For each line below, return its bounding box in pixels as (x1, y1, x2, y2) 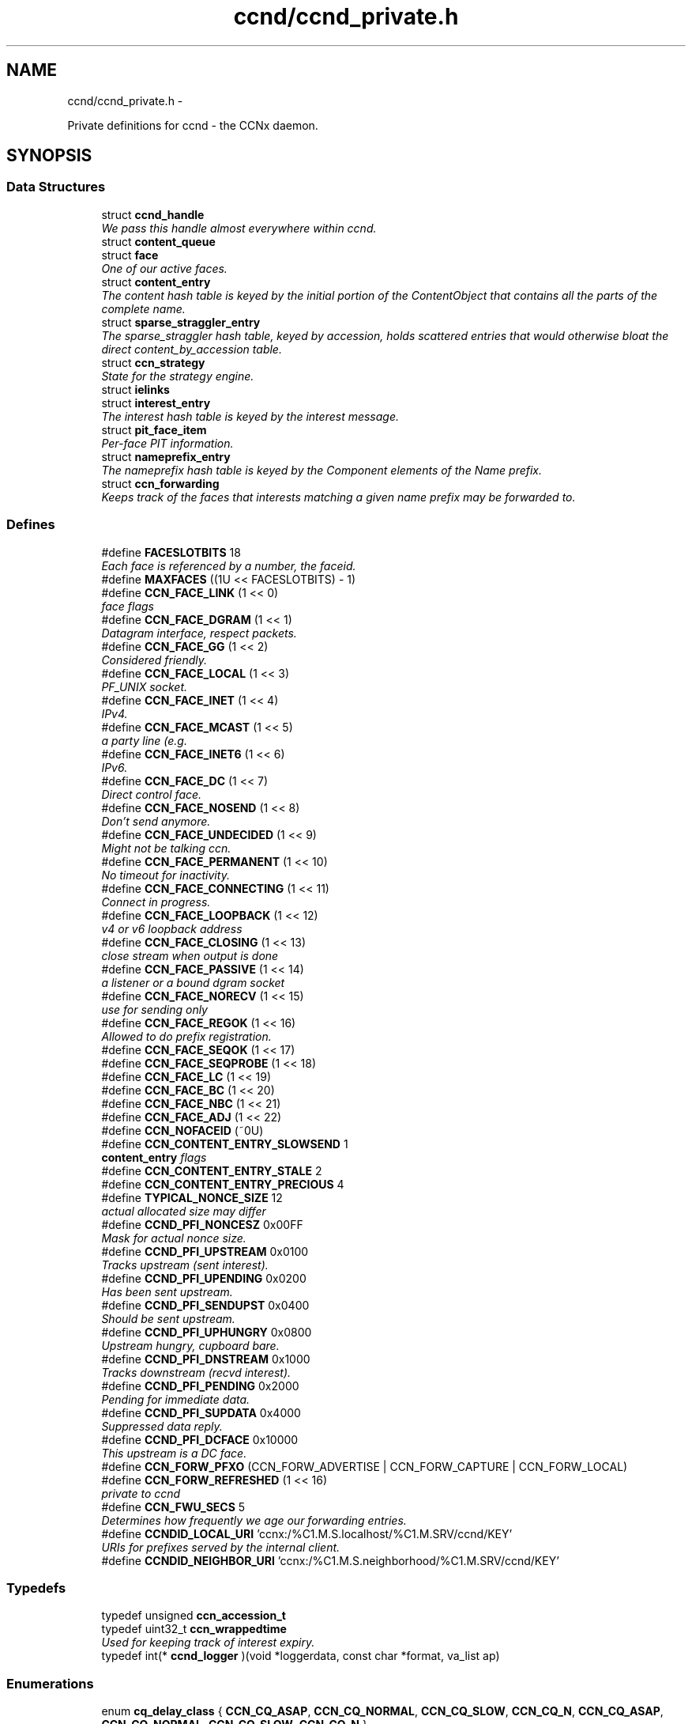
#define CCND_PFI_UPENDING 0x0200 (101, 1271, 307, 1285)
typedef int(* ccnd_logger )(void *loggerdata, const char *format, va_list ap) (101, 1649, 500, 1663)
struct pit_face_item (101, 422, 207, 437)
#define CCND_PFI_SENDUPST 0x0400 (101, 1298, 310, 1312)
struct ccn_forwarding (101, 476, 220, 490)
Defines (6, 516, 55, 533)
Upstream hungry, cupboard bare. (101, 1338, 280, 1352)
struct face (101, 248, 159, 262)
